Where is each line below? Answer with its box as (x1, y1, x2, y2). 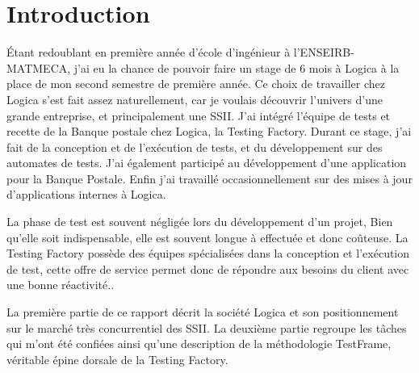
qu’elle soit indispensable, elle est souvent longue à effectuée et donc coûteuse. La (6, 228, 409, 245)
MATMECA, (6, 59, 71, 76)
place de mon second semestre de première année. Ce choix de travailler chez (6, 75, 385, 92)
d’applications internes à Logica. (6, 186, 166, 203)
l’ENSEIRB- (293, 44, 354, 61)
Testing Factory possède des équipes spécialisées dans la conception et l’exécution (6, 245, 410, 262)
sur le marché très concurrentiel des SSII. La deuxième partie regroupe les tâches (6, 319, 407, 336)
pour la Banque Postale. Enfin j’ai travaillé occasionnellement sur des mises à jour (6, 170, 413, 186)
